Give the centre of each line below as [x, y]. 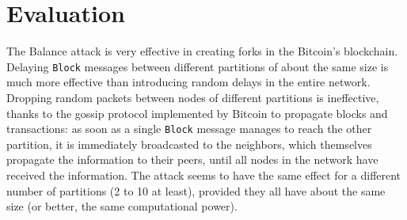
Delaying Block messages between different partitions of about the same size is [198, 66]
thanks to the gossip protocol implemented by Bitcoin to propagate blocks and [197, 113]
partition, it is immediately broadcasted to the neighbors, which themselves [189, 144]
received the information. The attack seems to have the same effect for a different [204, 175]
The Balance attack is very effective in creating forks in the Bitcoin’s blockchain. [202, 51]
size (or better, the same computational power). [122, 206]
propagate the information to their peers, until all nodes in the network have [192, 159]
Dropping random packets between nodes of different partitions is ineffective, [193, 97]
